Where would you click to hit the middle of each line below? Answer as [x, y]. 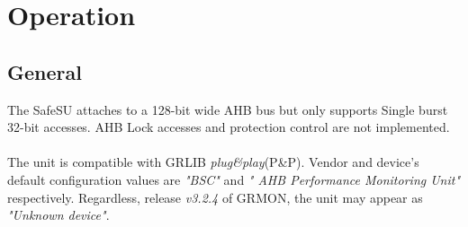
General [45, 71]
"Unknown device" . [58, 215]
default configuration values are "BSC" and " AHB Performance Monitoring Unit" [234, 179]
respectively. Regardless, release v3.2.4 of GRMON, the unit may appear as [215, 197]
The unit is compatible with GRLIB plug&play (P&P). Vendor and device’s [213, 162]
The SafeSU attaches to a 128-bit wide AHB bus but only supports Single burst [228, 109]
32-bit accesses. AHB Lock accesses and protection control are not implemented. [229, 127]
